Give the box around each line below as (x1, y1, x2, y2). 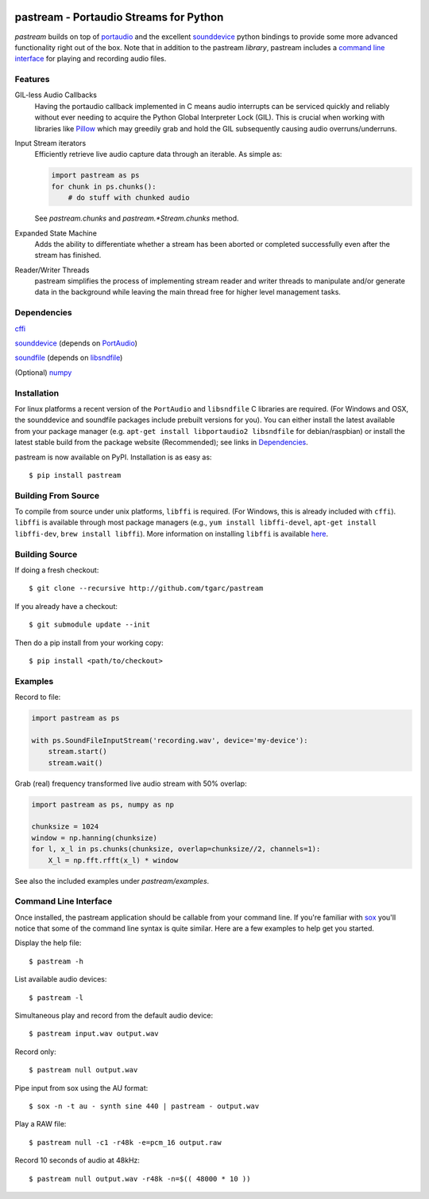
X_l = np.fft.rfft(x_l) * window (48, 856, 179, 865)
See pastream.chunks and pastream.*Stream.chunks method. (34, 213, 239, 223)
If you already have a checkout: (14, 601, 118, 611)
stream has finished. (34, 251, 102, 260)
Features (14, 74, 50, 85)
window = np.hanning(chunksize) (31, 833, 158, 842)
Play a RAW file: (14, 1119, 67, 1129)
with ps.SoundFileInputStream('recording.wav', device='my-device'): (31, 736, 308, 744)
